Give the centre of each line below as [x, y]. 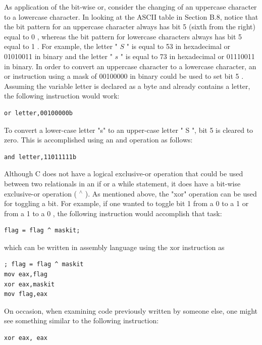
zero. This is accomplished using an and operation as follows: [98, 140]
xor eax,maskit [30, 284]
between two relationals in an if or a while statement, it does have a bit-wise [122, 183]
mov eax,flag [26, 275]
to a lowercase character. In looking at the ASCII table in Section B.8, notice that [131, 16]
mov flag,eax [26, 294]
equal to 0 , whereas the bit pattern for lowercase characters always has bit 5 [123, 36]
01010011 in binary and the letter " [58, 56]
